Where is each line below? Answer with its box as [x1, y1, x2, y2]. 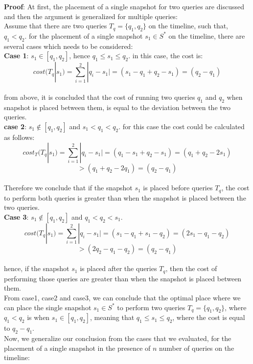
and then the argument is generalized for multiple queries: [4, 11, 178, 21]
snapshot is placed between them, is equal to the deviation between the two [4, 102, 231, 112]
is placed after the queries [80, 263, 157, 273]
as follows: [4, 132, 35, 142]
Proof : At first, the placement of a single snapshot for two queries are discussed [4, 1, 244, 11]
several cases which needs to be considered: [4, 41, 133, 51]
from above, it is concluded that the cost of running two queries [4, 91, 195, 102]
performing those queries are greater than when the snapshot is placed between [4, 273, 242, 283]
